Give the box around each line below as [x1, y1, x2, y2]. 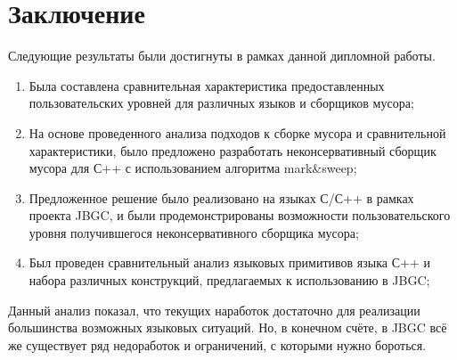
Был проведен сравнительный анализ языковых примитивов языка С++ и [29, 253, 430, 272]
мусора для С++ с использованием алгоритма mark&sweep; [29, 159, 357, 177]
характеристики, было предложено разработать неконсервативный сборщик [29, 141, 437, 160]
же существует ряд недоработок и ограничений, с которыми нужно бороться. [8, 335, 427, 354]
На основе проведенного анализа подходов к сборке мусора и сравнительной [29, 123, 446, 142]
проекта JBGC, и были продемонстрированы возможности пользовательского [29, 206, 451, 225]
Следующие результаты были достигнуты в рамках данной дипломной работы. [8, 46, 436, 65]
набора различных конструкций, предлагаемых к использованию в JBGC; [29, 271, 430, 290]
